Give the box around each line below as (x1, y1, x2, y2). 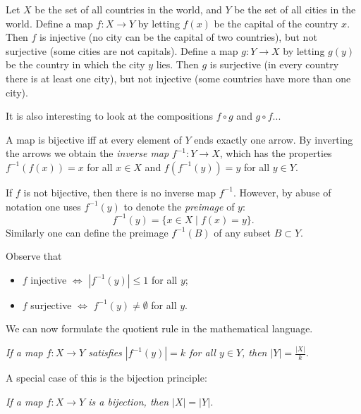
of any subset (214, 225, 271, 239)
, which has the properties (219, 146, 332, 161)
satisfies (88, 345, 122, 360)
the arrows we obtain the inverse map (6, 146, 169, 161)
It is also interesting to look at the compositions (6, 108, 214, 123)
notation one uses (6, 199, 81, 213)
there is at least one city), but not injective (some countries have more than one (6, 70, 351, 85)
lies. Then (156, 57, 199, 72)
